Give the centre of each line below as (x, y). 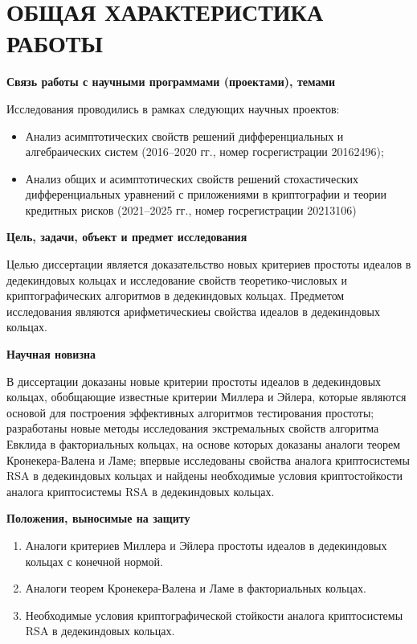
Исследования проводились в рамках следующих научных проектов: (173, 108)
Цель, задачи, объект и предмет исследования (127, 237)
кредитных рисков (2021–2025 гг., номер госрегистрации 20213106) (191, 209)
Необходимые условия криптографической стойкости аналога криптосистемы (214, 615)
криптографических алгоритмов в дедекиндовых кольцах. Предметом (176, 295)
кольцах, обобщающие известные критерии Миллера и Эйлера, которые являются (206, 397)
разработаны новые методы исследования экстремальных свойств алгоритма (193, 428)
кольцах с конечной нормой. (94, 561)
